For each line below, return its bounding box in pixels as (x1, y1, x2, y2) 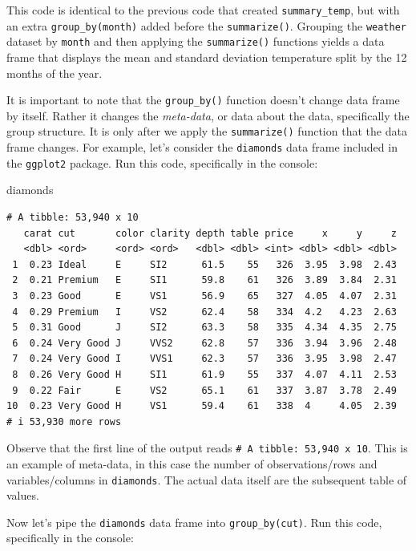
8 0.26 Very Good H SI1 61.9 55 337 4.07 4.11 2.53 (12, 368, 397, 380)
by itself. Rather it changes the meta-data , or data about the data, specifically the (6, 107, 410, 124)
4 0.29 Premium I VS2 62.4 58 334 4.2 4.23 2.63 (12, 306, 397, 318)
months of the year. (6, 64, 103, 81)
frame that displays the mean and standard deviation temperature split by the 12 (6, 48, 407, 65)
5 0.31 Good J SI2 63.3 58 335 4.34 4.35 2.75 (12, 322, 397, 334)
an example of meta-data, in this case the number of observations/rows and (6, 455, 378, 472)
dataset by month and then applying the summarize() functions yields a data (6, 33, 385, 50)
